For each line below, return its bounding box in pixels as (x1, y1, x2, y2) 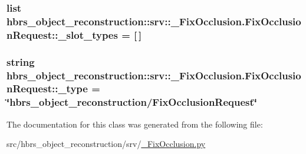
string (6, 54, 35, 69)
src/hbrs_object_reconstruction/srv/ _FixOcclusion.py (6, 138, 206, 150)
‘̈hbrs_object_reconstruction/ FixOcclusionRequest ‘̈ (6, 95, 258, 109)
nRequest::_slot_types (6, 27, 118, 42)
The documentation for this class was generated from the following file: (6, 118, 263, 130)
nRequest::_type (6, 81, 88, 96)
